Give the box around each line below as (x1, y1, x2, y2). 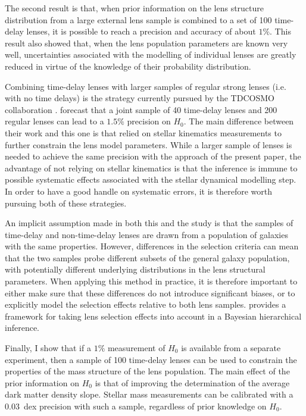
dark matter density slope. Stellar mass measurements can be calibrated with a (5, 388, 293, 401)
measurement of (107, 342, 166, 354)
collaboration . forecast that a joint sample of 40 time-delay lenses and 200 (5, 103, 277, 115)
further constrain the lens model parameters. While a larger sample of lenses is (5, 138, 292, 151)
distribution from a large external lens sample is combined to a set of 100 (5, 13, 272, 26)
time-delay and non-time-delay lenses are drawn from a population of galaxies (5, 228, 288, 240)
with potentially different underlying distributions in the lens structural (5, 263, 266, 276)
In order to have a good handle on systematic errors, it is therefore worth (5, 184, 272, 197)
